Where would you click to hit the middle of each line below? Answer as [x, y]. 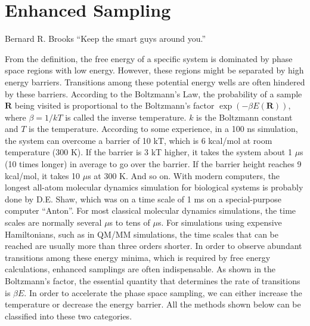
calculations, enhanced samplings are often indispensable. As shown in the [140, 269]
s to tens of [130, 222]
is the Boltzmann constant [244, 117]
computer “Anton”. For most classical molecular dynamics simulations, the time [151, 210]
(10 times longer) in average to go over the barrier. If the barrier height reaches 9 [153, 164]
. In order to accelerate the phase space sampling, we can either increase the [163, 292]
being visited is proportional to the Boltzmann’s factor [114, 105]
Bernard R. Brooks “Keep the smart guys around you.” [106, 39]
